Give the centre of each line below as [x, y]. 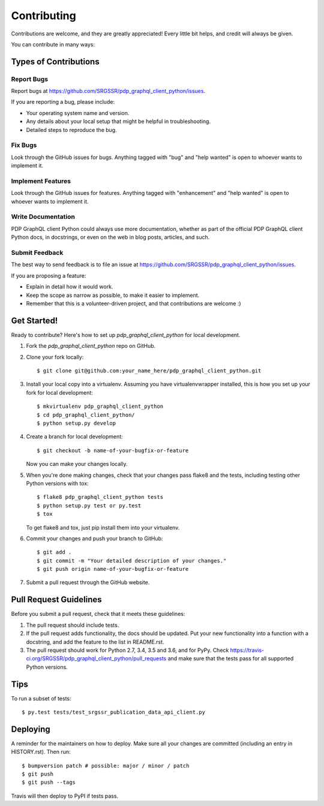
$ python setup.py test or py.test [89, 506]
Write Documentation [43, 217]
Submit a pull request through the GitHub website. [88, 582]
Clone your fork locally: [55, 357]
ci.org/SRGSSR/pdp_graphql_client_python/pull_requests [96, 658]
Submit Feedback [37, 253]
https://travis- [247, 650]
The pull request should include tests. [73, 625]
